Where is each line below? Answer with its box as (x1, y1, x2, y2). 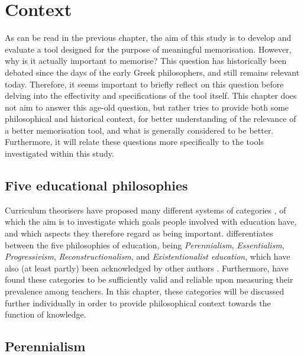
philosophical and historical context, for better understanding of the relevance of (5, 112, 296, 125)
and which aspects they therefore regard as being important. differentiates (5, 227, 273, 240)
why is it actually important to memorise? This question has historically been (5, 54, 287, 67)
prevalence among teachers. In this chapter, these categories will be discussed (5, 285, 284, 297)
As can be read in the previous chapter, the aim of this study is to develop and (5, 31, 292, 44)
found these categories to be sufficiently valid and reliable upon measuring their (5, 273, 293, 286)
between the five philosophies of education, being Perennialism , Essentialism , (5, 238, 284, 251)
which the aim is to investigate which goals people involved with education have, (5, 215, 297, 228)
